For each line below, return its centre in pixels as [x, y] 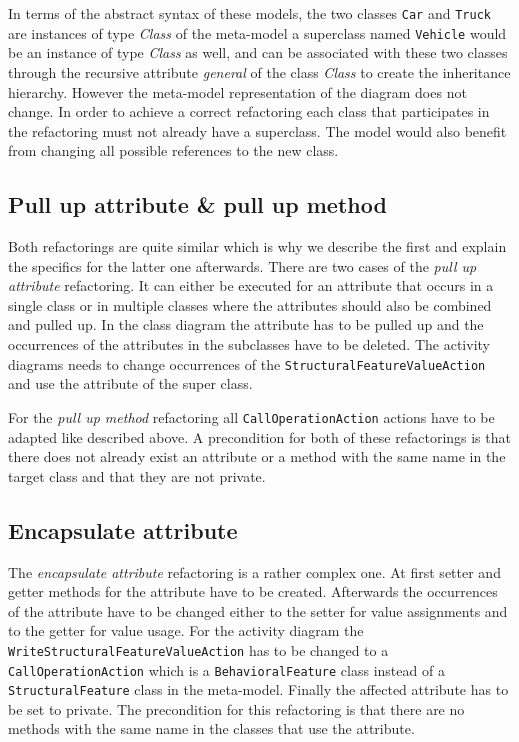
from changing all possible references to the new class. [173, 150]
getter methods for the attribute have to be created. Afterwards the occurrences [253, 591]
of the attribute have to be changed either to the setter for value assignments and [258, 610]
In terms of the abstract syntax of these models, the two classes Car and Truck [249, 13]
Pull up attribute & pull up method [197, 204]
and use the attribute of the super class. [130, 383]
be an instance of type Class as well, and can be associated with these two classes [258, 52]
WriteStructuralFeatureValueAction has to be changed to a [198, 649]
